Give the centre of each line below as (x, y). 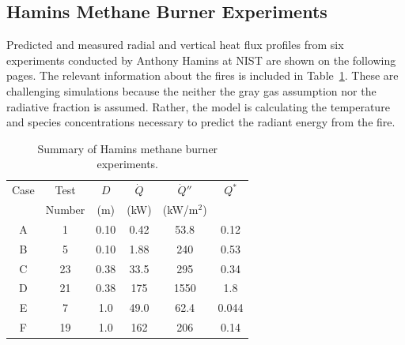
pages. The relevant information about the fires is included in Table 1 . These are (202, 75)
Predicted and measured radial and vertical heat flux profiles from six (175, 45)
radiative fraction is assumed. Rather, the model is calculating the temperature (198, 106)
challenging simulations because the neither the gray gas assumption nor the (191, 90)
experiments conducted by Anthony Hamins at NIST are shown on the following (201, 60)
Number (65, 210)
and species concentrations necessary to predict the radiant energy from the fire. (201, 122)
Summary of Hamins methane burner (128, 148)
